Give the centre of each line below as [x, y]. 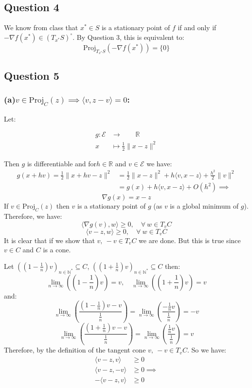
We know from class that [41, 27]
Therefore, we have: [33, 216]
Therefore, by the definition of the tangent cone [75, 350]
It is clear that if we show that [49, 240]
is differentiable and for [62, 163]
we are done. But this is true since [190, 240]
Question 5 [32, 75]
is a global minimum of [204, 206]
